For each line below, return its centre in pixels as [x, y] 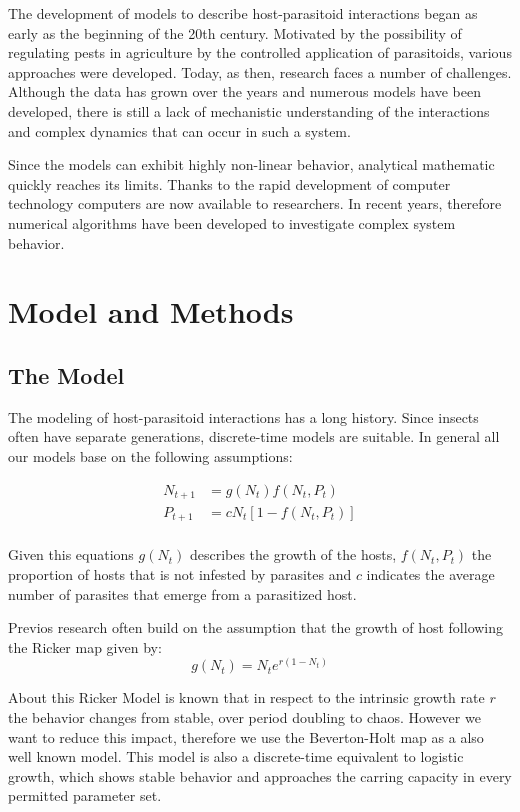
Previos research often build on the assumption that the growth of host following [256, 627]
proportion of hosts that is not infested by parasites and [180, 574]
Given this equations [71, 554]
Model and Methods [151, 311]
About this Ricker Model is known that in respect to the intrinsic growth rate [246, 697]
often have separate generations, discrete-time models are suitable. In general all [254, 436]
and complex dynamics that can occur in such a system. [179, 130]
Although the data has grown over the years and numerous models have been [244, 91]
